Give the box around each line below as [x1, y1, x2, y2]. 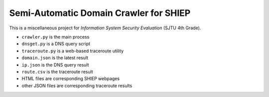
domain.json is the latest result [21, 55, 89, 61]
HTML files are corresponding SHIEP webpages [21, 76, 120, 82]
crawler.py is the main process [21, 34, 90, 40]
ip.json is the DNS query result [21, 62, 89, 68]
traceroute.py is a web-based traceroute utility [21, 48, 124, 54]
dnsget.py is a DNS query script [21, 41, 91, 47]
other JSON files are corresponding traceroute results [21, 83, 133, 89]
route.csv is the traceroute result [21, 69, 93, 75]
